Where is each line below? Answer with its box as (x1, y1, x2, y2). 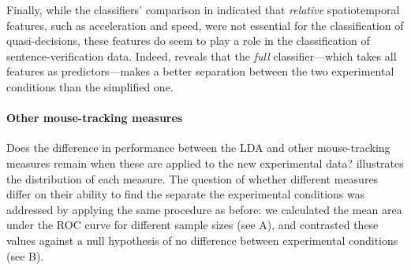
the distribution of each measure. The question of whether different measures (6, 170, 379, 187)
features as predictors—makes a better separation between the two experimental (6, 63, 394, 80)
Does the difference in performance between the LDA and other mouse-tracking (6, 139, 390, 156)
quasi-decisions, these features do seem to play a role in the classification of (6, 32, 370, 49)
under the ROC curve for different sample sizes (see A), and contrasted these (6, 216, 379, 233)
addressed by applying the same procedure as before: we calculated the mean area (6, 201, 402, 217)
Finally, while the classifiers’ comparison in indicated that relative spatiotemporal (6, 2, 400, 17)
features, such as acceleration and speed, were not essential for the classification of (6, 17, 404, 33)
